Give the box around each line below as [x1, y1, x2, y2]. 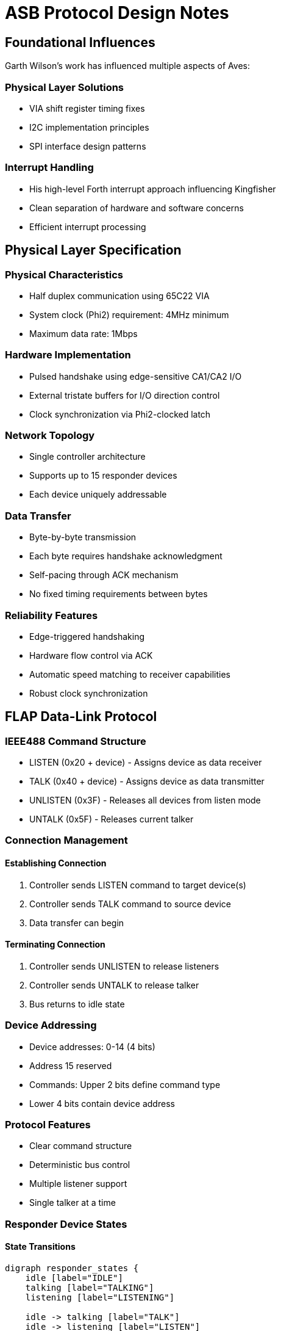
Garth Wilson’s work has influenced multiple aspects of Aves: [5, 60, 250, 71]
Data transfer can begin [29, 917, 124, 928]
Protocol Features [5, 1119, 91, 1131]
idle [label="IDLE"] [25, 1273, 123, 1283]
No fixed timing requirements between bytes [29, 589, 208, 600]
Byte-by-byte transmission [29, 532, 137, 543]
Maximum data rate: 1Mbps [29, 328, 138, 339]
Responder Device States [5, 1217, 127, 1230]
